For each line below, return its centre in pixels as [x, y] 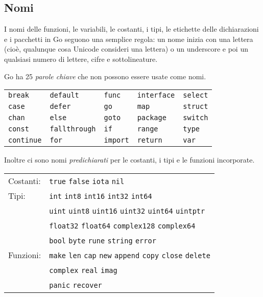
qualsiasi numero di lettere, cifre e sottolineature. [81, 59]
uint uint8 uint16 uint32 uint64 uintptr [127, 211]
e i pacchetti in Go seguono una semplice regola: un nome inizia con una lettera [129, 39]
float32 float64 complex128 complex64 [122, 226]
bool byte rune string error [103, 241]
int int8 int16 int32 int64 [101, 196]
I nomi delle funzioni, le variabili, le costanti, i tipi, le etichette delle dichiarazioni [131, 29]
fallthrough [73, 129]
